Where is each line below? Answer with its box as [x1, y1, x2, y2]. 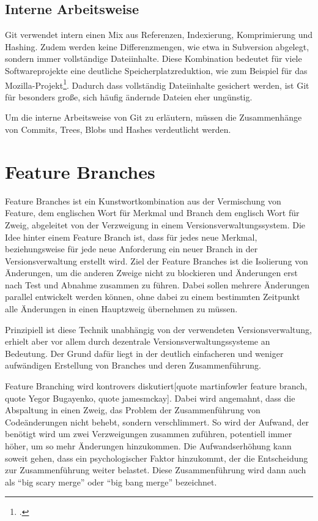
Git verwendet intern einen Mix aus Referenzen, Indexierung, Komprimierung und [5, 28, 313, 41]
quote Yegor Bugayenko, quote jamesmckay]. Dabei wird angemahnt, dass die [5, 391, 295, 404]
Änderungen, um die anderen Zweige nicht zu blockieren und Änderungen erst [5, 266, 298, 279]
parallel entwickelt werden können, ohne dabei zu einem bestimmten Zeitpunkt [5, 290, 300, 303]
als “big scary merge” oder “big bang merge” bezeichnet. [5, 475, 217, 488]
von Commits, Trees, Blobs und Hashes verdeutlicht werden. [5, 123, 231, 136]
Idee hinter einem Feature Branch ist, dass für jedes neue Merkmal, [5, 230, 257, 243]
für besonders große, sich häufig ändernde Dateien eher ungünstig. [5, 90, 253, 103]
